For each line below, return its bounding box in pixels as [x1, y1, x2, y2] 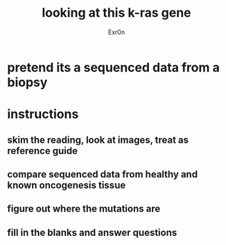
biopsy [7, 74, 48, 90]
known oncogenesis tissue [7, 179, 126, 191]
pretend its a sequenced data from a [7, 59, 220, 75]
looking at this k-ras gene [41, 5, 192, 21]
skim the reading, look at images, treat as [7, 134, 189, 145]
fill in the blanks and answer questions [7, 226, 177, 238]
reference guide [7, 145, 78, 157]
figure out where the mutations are [7, 203, 161, 215]
